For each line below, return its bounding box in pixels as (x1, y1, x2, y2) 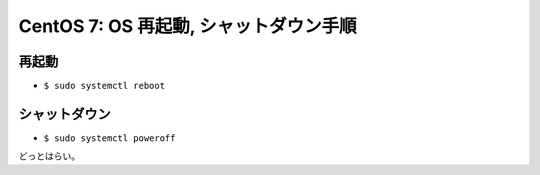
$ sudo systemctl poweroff (43, 132, 176, 144)
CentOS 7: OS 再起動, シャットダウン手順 (18, 15, 357, 37)
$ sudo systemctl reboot (43, 80, 165, 92)
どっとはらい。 (18, 150, 80, 162)
